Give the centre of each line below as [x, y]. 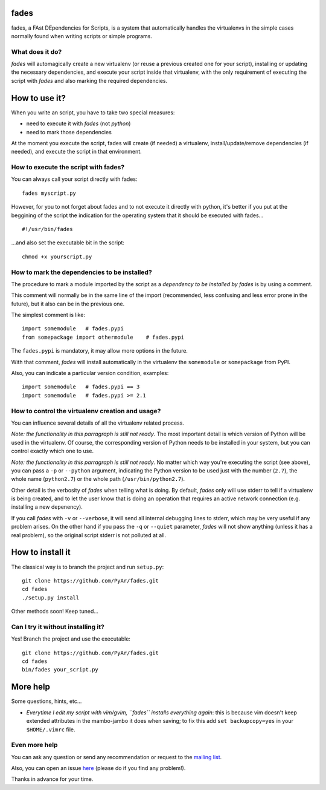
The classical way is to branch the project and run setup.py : [88, 567]
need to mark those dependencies [69, 132]
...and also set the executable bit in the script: [68, 243]
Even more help [34, 745]
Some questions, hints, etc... [46, 701]
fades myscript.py [49, 193]
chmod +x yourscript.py [57, 256]
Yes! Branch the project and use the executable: [71, 639]
